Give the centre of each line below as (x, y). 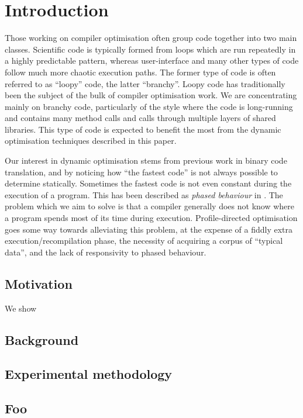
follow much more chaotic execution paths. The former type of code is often (140, 72)
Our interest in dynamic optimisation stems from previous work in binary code (146, 160)
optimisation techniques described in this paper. (91, 141)
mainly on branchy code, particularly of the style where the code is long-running (149, 106)
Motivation (39, 283)
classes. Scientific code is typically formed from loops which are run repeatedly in (150, 49)
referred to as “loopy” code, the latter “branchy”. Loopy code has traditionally (145, 83)
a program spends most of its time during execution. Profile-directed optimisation (151, 218)
